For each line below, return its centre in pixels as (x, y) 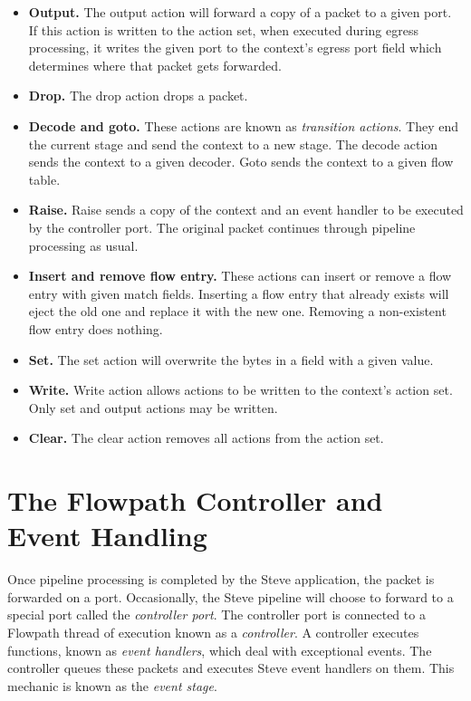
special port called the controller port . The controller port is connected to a (216, 615)
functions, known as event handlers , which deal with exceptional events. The (220, 650)
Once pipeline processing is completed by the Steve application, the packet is (221, 579)
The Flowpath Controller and (195, 500)
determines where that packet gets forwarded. (155, 65)
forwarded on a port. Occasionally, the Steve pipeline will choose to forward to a (231, 596)
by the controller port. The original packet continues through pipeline (222, 227)
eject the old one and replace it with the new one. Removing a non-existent (237, 311)
